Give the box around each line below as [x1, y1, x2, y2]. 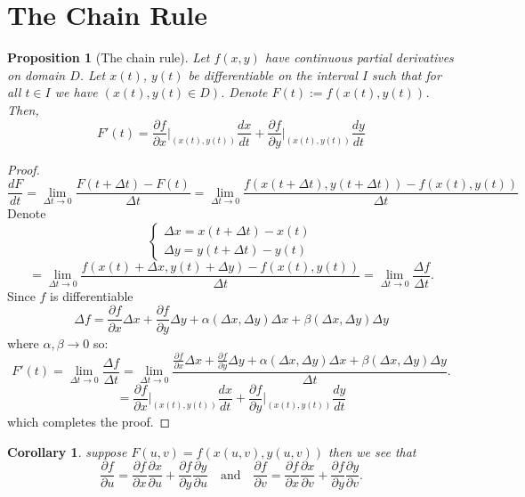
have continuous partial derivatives [264, 48, 454, 67]
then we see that [328, 442, 416, 460]
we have [54, 83, 98, 102]
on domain [7, 65, 66, 84]
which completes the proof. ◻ [7, 412, 171, 431]
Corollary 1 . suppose [7, 442, 127, 460]
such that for [372, 65, 441, 84]
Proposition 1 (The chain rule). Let [7, 48, 210, 67]
